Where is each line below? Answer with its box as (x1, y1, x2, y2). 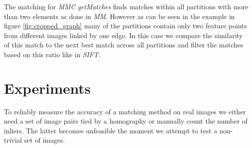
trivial (4, 135, 22, 145)
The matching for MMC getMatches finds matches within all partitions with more (4, 1, 249, 11)
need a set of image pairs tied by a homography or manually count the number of (4, 116, 248, 126)
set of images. (24, 135, 65, 145)
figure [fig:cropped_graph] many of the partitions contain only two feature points (4, 21, 247, 31)
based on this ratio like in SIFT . (4, 49, 101, 59)
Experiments (4, 78, 91, 98)
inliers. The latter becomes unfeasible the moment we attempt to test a (4, 125, 217, 135)
